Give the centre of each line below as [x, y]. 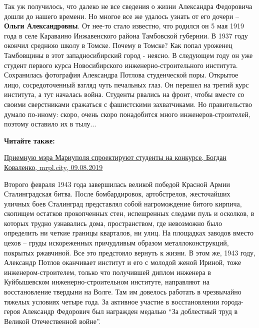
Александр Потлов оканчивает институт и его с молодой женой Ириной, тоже [123, 262]
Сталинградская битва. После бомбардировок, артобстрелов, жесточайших [117, 194]
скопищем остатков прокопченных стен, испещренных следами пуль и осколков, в [129, 213]
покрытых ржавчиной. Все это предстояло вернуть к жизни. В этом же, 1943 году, [130, 252]
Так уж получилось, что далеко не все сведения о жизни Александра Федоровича [128, 6]
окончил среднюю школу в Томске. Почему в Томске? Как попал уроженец [118, 45]
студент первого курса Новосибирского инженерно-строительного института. [121, 65]
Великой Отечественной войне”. [52, 321]
